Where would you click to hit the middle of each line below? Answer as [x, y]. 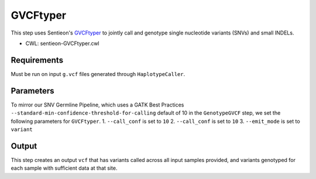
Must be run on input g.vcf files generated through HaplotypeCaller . [98, 74]
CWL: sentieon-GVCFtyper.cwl [62, 43]
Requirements [37, 60]
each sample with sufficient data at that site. [64, 168]
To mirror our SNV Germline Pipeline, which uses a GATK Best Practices [97, 105]
